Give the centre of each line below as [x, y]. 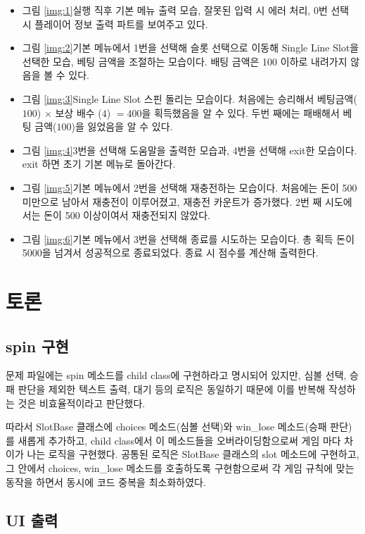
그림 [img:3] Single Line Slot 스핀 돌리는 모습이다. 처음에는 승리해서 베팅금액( [190, 98]
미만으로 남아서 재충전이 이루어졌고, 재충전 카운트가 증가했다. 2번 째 [172, 201]
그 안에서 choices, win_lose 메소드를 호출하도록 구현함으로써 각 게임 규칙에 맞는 [180, 468]
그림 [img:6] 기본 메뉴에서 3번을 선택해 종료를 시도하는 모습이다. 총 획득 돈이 [188, 238]
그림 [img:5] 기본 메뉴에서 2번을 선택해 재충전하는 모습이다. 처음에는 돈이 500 [190, 187]
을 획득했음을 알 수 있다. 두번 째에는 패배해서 [241, 112]
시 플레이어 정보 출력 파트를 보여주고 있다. [115, 24]
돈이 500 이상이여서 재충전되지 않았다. [127, 215]
